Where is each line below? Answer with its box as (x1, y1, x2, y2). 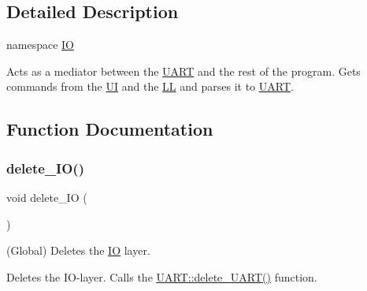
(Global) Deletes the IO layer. (6, 242, 150, 259)
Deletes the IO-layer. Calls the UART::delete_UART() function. (6, 268, 317, 285)
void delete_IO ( (6, 188, 87, 205)
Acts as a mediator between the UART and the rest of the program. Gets (6, 62, 361, 79)
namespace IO (6, 36, 75, 53)
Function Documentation (6, 117, 213, 141)
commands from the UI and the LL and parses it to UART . (6, 78, 294, 95)
